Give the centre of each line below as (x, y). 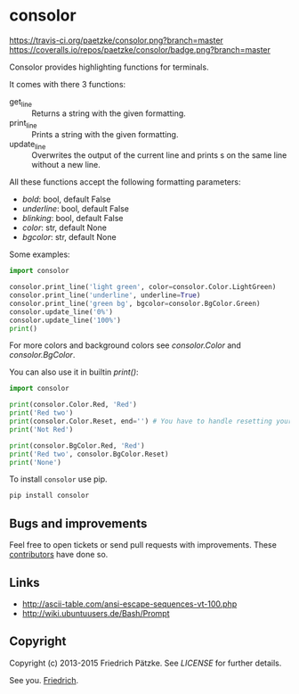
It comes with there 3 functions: (68, 84)
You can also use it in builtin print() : (74, 372)
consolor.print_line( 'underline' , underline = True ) (105, 295)
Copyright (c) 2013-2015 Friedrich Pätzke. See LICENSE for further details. (145, 663)
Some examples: (40, 254)
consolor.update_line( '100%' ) (65, 320)
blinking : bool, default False (73, 219)
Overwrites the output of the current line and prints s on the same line (159, 155)
